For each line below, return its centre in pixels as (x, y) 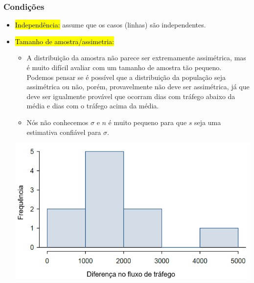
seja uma (208, 122)
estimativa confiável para (64, 132)
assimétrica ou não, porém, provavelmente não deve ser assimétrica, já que (138, 87)
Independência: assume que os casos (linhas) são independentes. (110, 25)
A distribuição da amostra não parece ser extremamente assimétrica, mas (136, 58)
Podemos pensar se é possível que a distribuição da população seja (126, 77)
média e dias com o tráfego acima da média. (93, 106)
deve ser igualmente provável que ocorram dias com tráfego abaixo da (131, 96)
